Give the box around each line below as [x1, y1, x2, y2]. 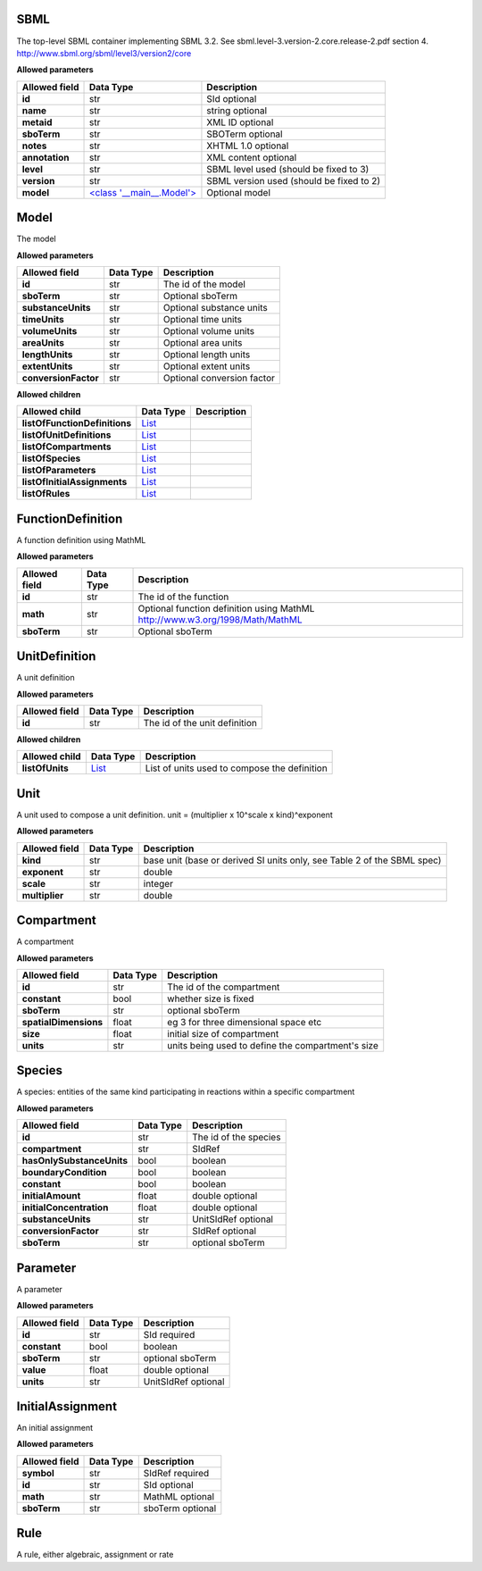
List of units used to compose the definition [145, 762, 328, 774]
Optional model [206, 186, 271, 198]
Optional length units [162, 348, 251, 361]
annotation [21, 151, 70, 163]
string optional [206, 104, 268, 116]
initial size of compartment [166, 1027, 279, 1040]
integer [143, 877, 174, 890]
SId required [143, 1328, 195, 1341]
